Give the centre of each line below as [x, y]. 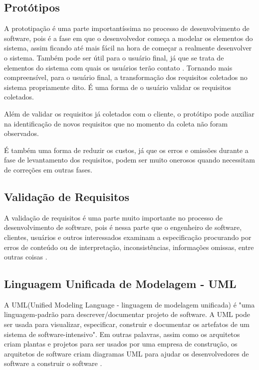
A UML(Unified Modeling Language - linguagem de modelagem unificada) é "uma [129, 304]
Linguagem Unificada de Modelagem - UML [120, 284]
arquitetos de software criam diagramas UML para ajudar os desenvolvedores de [127, 353]
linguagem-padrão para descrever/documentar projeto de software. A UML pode [127, 314]
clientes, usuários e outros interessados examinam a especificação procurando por [128, 237]
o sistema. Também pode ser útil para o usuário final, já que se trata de [114, 57]
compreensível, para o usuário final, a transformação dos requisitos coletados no [126, 77]
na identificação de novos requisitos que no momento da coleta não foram [116, 123]
